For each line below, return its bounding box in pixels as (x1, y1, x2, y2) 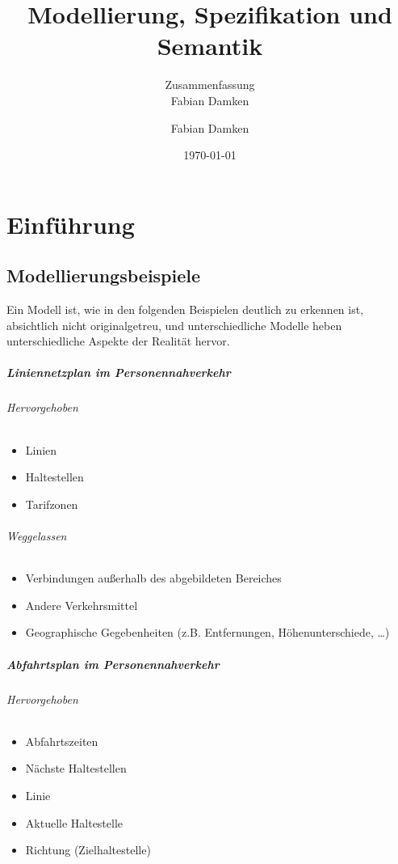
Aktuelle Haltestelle (25, 814, 124, 831)
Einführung (6, 207, 135, 240)
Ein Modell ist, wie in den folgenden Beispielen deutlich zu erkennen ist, (6, 301, 364, 318)
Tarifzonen (25, 495, 78, 512)
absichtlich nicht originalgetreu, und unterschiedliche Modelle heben (6, 316, 342, 333)
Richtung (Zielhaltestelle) (25, 841, 151, 858)
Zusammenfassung (165, 76, 255, 93)
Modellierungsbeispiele (6, 263, 201, 288)
